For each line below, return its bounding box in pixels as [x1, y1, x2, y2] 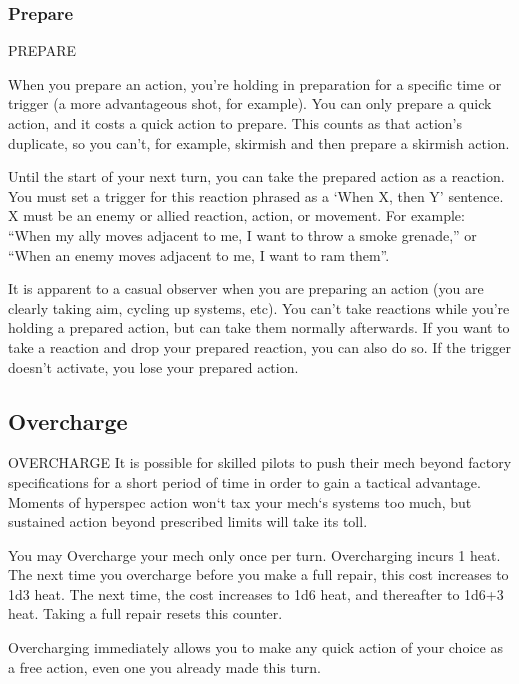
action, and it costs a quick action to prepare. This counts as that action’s [8, 113, 462, 133]
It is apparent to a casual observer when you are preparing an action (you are [8, 278, 484, 299]
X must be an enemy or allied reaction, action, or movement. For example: [8, 205, 465, 226]
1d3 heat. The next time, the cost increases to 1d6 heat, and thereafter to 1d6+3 [8, 583, 504, 604]
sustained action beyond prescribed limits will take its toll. [8, 511, 368, 532]
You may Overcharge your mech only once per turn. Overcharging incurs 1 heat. [8, 544, 501, 565]
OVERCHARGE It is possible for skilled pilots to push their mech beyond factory [8, 452, 512, 473]
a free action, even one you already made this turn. [8, 656, 321, 677]
